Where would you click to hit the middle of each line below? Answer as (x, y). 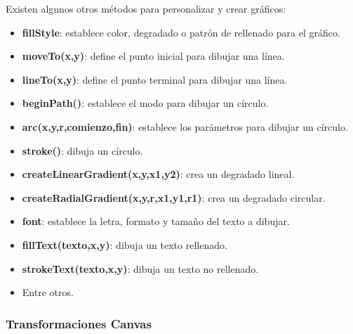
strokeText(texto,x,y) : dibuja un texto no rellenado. (140, 268)
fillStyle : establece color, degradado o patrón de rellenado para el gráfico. (181, 32)
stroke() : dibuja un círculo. (82, 150)
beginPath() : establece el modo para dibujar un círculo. (145, 103)
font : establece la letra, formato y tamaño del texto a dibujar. (156, 221)
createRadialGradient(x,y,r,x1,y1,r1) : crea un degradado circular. (174, 197)
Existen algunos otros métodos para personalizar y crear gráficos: (146, 8)
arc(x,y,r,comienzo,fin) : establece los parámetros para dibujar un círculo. (185, 126)
